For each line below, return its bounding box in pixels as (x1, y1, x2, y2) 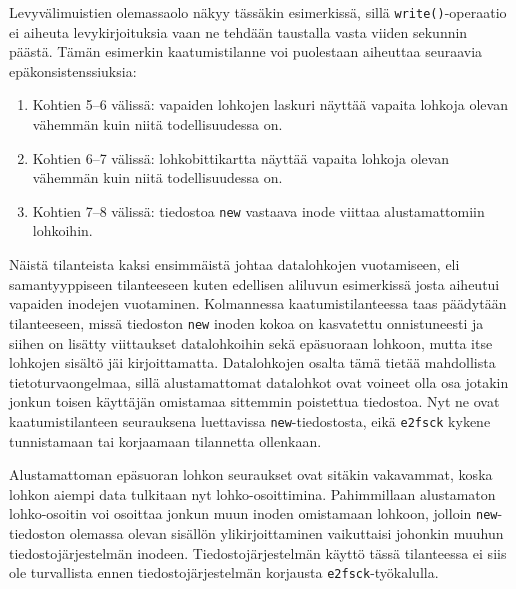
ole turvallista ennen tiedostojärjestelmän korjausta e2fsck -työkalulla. (9, 562, 439, 583)
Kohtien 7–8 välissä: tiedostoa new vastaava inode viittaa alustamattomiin (32, 200, 485, 221)
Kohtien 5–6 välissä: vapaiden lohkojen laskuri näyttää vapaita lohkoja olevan (32, 94, 508, 115)
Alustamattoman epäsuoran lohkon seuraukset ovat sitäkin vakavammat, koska (9, 464, 493, 485)
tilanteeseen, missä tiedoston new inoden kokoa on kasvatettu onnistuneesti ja (9, 312, 484, 333)
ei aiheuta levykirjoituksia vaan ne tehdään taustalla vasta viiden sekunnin (9, 21, 468, 42)
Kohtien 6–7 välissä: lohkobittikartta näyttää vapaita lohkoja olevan (32, 147, 450, 168)
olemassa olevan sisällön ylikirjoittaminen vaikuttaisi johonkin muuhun (69, 522, 504, 543)
